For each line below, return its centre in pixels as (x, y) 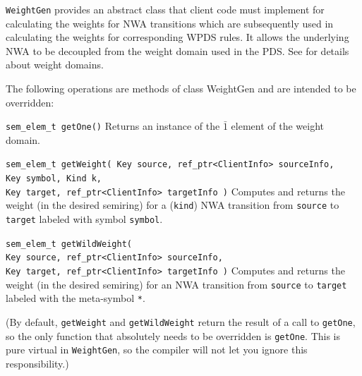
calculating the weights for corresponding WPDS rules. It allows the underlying (177, 37)
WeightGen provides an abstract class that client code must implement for (165, 9)
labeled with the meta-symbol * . (76, 298)
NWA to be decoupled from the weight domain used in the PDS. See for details (177, 50)
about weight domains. (55, 65)
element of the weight (278, 126)
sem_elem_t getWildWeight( (69, 244)
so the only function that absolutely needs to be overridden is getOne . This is (173, 335)
